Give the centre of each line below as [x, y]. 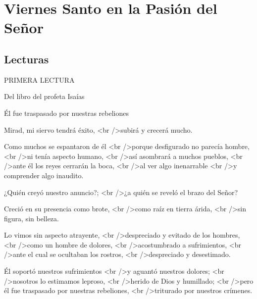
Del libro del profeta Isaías [44, 96]
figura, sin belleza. [31, 218]
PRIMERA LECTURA [39, 79]
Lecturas [26, 59]
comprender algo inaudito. [44, 175]
